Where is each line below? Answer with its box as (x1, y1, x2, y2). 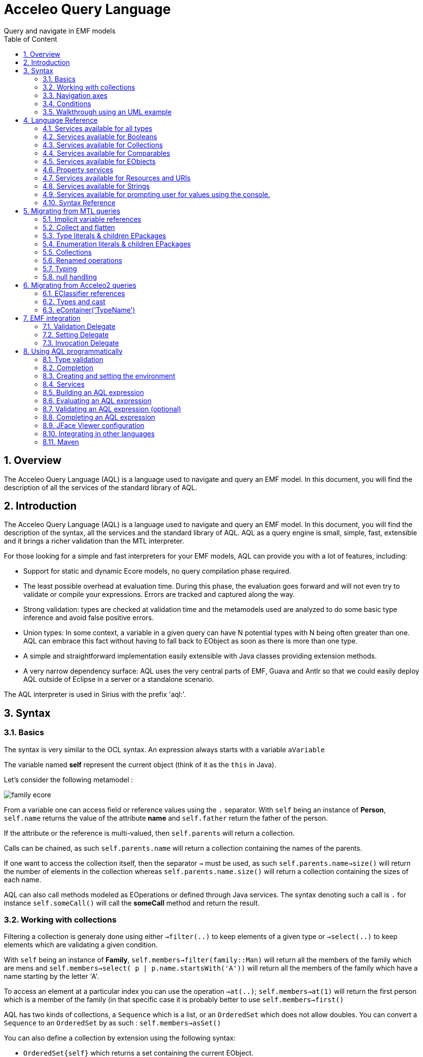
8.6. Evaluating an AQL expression (43, 396, 152, 405)
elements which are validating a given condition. (4, 941, 158, 949)
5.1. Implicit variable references (43, 215, 141, 223)
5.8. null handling (43, 272, 97, 281)
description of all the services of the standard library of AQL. (4, 483, 197, 492)
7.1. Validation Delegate (43, 322, 116, 330)
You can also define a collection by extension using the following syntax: (4, 1034, 235, 1042)
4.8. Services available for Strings (43, 182, 150, 190)
